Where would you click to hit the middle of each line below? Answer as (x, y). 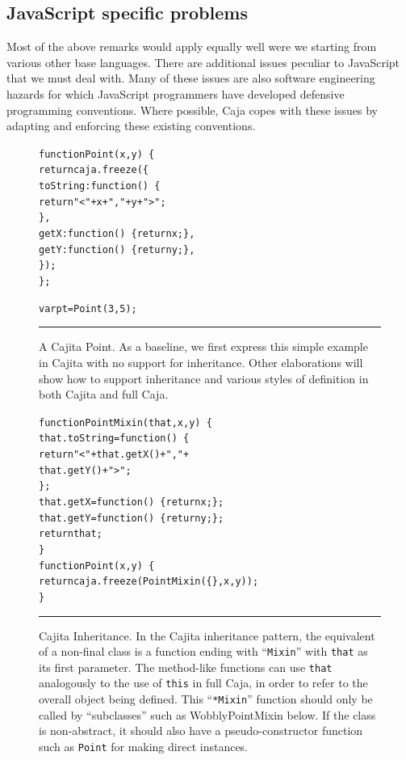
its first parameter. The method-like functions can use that (186, 667)
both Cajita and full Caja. (104, 394)
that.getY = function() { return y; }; (132, 518)
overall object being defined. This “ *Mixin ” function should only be (206, 699)
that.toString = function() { (114, 439)
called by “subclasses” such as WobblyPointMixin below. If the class (207, 714)
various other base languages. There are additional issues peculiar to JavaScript (203, 62)
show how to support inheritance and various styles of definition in (204, 378)
